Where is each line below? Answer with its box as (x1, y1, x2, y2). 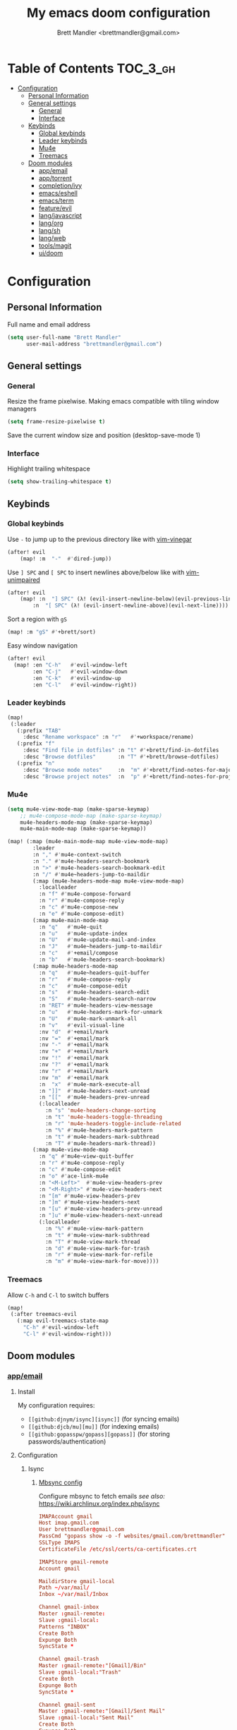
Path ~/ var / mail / (38, 1584, 90, 1592)
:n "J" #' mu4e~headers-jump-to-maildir (38, 943, 162, 950)
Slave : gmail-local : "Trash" (38, 1669, 121, 1676)
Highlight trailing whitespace (7, 464, 90, 473)
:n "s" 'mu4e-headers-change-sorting (44, 1107, 157, 1114)
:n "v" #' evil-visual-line (38, 1022, 125, 1029)
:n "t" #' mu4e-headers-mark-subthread (44, 1133, 159, 1140)
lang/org (38, 219, 63, 227)
